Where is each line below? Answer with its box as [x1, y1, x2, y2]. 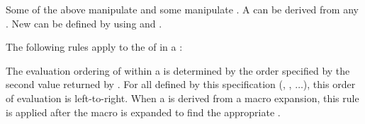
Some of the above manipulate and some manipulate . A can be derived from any [6, 2, 359, 16]
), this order [303, 77, 356, 92]
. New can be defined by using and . [6, 15, 162, 30]
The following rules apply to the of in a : [6, 39, 183, 54]
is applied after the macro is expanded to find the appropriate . [6, 104, 281, 119]
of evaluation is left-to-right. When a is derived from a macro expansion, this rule [6, 90, 359, 105]
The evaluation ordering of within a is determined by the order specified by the [6, 63, 350, 77]
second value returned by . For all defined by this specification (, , [6, 77, 292, 92]
